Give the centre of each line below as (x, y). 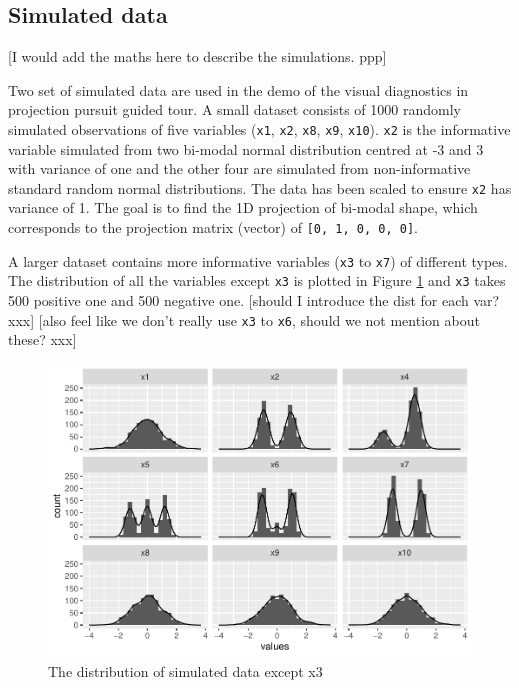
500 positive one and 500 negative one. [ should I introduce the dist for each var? (254, 300)
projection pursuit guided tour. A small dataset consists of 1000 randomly (234, 109)
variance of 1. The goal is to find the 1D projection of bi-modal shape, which (243, 207)
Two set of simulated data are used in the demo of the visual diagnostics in (238, 89)
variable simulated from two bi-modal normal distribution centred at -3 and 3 (246, 148)
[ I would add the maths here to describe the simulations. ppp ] (197, 56)
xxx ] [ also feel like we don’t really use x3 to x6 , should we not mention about (244, 319)
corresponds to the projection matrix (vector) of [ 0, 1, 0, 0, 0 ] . (213, 227)
